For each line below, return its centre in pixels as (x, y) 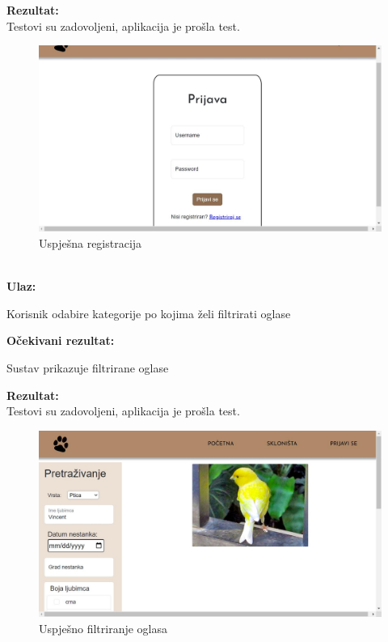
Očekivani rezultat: (61, 340)
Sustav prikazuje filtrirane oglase (88, 367)
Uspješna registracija (91, 243)
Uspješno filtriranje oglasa (103, 628)
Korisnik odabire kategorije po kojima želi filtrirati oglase (149, 313)
